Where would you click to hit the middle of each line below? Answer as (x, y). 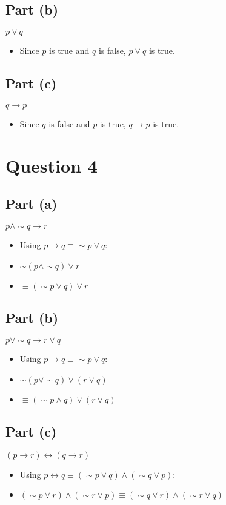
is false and (69, 124)
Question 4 (52, 165)
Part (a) (32, 204)
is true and (69, 51)
